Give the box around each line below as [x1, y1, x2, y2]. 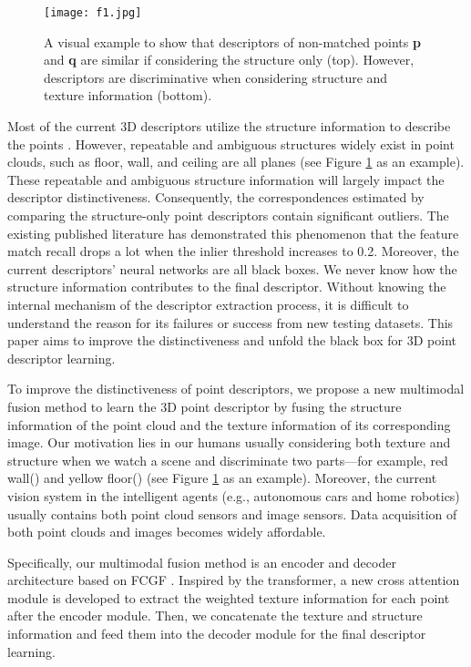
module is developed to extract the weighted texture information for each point [7, 588, 450, 607]
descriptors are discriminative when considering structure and [44, 67, 388, 87]
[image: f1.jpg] [44, 6, 142, 19]
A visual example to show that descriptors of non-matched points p [44, 32, 421, 51]
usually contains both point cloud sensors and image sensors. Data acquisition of [7, 504, 457, 523]
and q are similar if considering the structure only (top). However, [44, 50, 415, 69]
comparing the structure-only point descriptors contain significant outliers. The [7, 206, 449, 224]
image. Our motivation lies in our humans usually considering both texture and [7, 433, 451, 452]
